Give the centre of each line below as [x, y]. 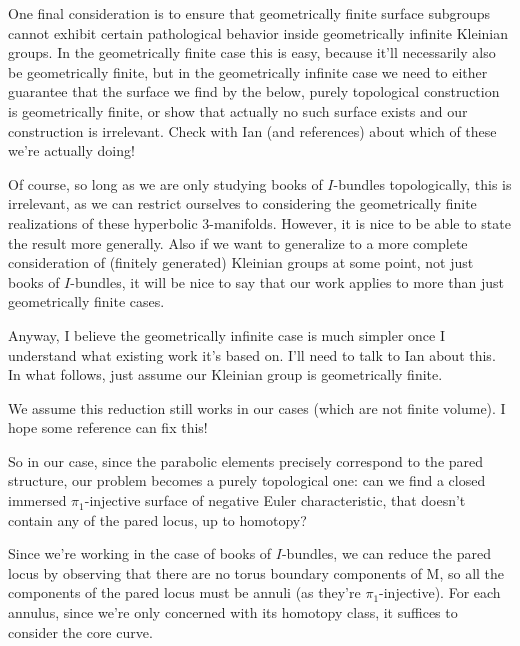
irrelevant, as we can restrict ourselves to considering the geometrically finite [242, 203]
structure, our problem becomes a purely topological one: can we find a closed [247, 480]
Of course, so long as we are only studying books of [165, 183]
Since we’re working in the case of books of [140, 553]
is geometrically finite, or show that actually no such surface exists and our [238, 110]
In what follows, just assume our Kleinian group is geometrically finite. [225, 374]
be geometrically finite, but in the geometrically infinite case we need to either [248, 71]
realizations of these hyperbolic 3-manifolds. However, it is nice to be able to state [259, 222]
